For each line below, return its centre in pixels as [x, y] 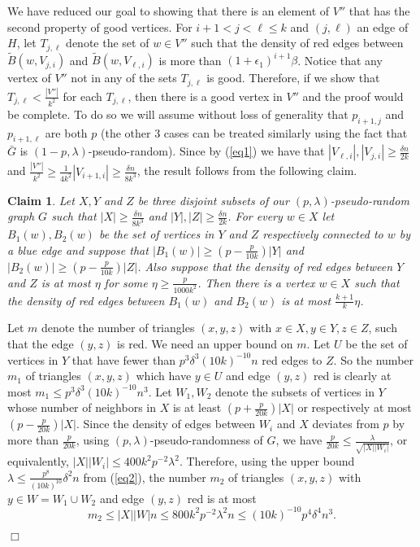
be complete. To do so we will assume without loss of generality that [178, 114]
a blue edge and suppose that [78, 249]
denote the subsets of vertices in [294, 391]
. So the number [374, 359]
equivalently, [38, 461]
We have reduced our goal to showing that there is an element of [169, 11]
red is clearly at [352, 376]
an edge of [383, 26]
